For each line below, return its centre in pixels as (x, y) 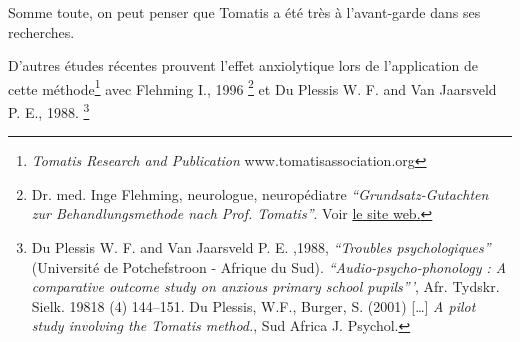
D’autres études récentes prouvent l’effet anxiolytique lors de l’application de (243, 65)
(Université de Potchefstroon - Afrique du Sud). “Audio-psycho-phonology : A (269, 266)
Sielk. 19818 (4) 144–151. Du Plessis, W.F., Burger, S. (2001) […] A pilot (253, 305)
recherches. (41, 31)
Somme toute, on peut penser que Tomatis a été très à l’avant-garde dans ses (244, 12)
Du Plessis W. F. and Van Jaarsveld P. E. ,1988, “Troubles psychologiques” (261, 247)
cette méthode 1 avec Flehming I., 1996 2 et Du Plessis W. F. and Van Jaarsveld (252, 87)
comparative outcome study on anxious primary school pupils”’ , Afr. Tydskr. (265, 286)
